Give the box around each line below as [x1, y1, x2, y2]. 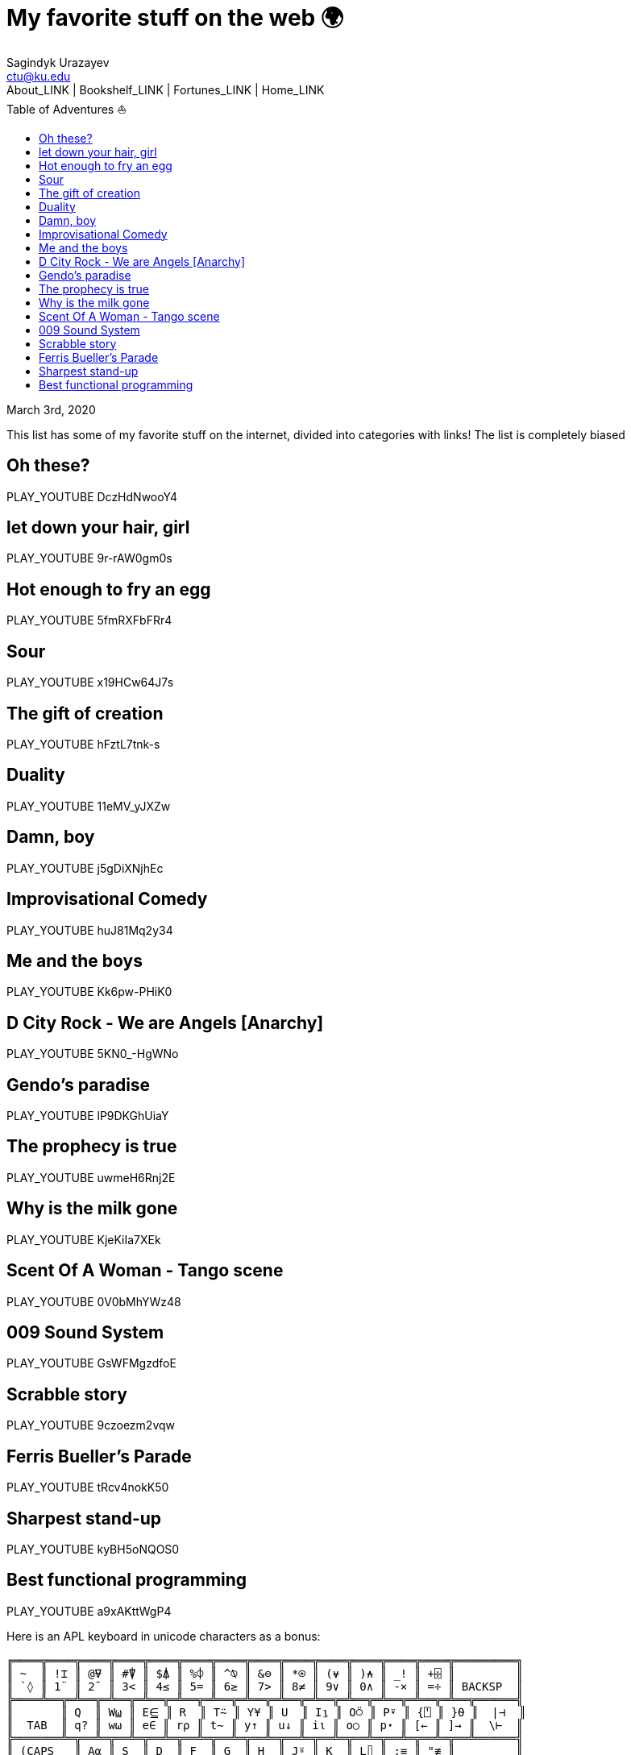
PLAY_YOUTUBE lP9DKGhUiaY [6, 1109, 169, 1123]
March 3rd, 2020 [6, 402, 96, 417]
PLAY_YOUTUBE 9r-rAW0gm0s [6, 551, 172, 566]
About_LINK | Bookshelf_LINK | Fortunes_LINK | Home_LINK [6, 82, 325, 97]
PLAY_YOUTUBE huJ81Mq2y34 [6, 923, 173, 937]
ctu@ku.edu [6, 68, 71, 83]
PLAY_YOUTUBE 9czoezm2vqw [6, 1418, 176, 1433]
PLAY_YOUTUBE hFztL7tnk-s [6, 736, 160, 751]
